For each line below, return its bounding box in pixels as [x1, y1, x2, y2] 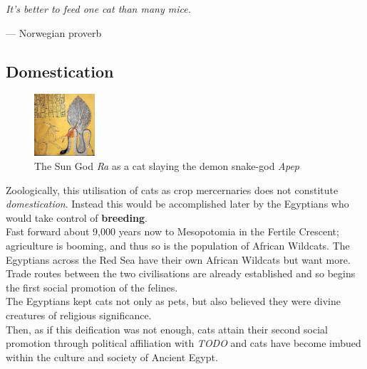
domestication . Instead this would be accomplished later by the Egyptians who [6, 196, 349, 211]
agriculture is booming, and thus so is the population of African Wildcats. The [6, 238, 350, 252]
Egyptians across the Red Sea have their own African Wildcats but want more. [6, 252, 351, 267]
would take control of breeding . [6, 210, 148, 225]
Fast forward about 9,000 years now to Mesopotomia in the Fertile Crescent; [6, 224, 339, 239]
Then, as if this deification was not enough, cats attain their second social [6, 321, 328, 336]
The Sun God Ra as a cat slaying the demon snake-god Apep [34, 159, 299, 173]
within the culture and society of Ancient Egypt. [6, 349, 218, 364]
